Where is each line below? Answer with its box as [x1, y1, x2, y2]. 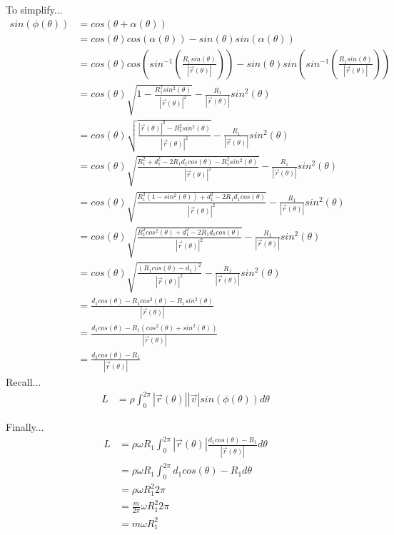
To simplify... [6, 2, 63, 16]
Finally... [6, 419, 44, 434]
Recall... [6, 374, 41, 389]
